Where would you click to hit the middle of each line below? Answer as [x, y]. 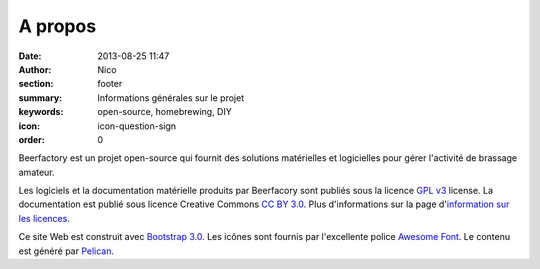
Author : [35, 69]
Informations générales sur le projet [171, 97]
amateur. [36, 172]
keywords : [41, 112]
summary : [40, 97]
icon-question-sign [137, 126]
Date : [30, 56]
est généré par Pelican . [66, 251]
